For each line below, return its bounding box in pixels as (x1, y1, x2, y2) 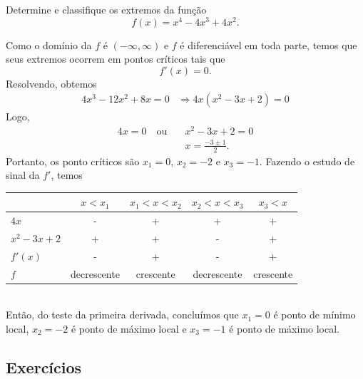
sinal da (6, 167, 40, 182)
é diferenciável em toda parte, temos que (180, 37, 357, 52)
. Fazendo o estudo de (259, 153, 355, 168)
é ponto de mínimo (273, 307, 356, 322)
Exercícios (6, 355, 82, 378)
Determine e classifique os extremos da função (6, 2, 207, 16)
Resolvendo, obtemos (6, 76, 97, 90)
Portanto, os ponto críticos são (6, 153, 140, 168)
